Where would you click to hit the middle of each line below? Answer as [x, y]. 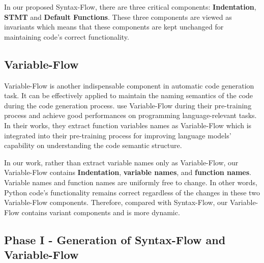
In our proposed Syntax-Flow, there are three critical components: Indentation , [130, 7]
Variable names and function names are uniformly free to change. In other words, [131, 182]
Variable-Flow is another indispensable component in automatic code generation [129, 85]
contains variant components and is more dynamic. [101, 212]
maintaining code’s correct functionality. [67, 36]
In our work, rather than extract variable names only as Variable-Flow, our [121, 162]
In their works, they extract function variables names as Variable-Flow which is [128, 125]
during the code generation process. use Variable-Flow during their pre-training [128, 105]
